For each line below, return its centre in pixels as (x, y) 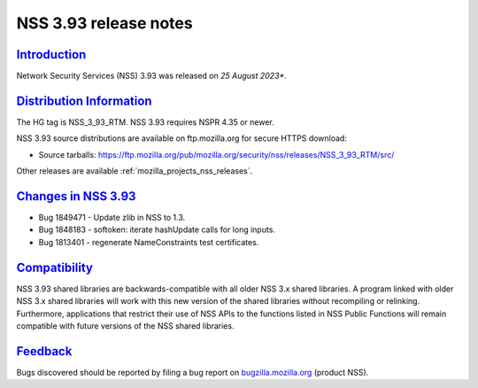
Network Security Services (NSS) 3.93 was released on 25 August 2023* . (151, 76)
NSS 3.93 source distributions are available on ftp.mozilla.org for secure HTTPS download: (181, 138)
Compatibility (54, 267)
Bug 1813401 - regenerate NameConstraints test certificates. (149, 242)
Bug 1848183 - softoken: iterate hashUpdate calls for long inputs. (157, 229)
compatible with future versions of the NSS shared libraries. (125, 326)
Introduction (51, 54)
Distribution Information (84, 101)
